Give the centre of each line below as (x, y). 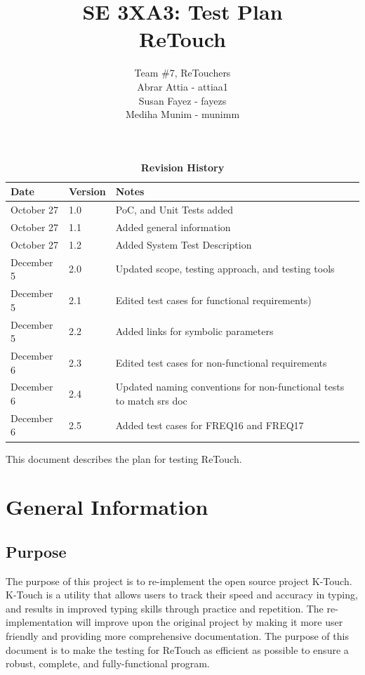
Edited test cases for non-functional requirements (221, 362)
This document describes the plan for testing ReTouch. (124, 458)
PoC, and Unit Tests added (174, 210)
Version (87, 191)
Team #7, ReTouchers (182, 73)
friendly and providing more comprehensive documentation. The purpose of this (177, 636)
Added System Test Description (184, 244)
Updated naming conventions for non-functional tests (230, 387)
